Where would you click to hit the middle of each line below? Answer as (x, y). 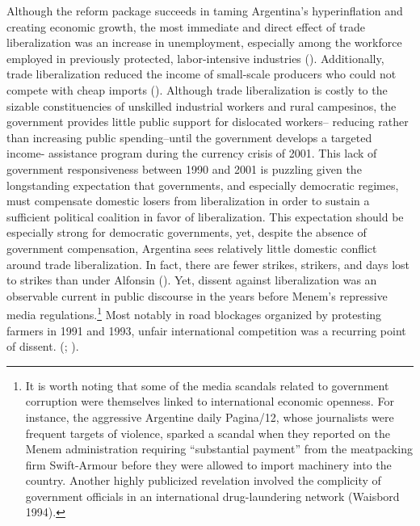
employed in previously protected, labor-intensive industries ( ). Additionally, (195, 58)
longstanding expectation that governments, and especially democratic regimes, (203, 185)
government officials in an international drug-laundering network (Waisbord (212, 496)
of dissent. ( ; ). (43, 346)
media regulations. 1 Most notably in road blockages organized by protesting (194, 313)
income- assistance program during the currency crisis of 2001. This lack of (192, 153)
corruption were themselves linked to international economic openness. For (210, 401)
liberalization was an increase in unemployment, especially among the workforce (204, 42)
